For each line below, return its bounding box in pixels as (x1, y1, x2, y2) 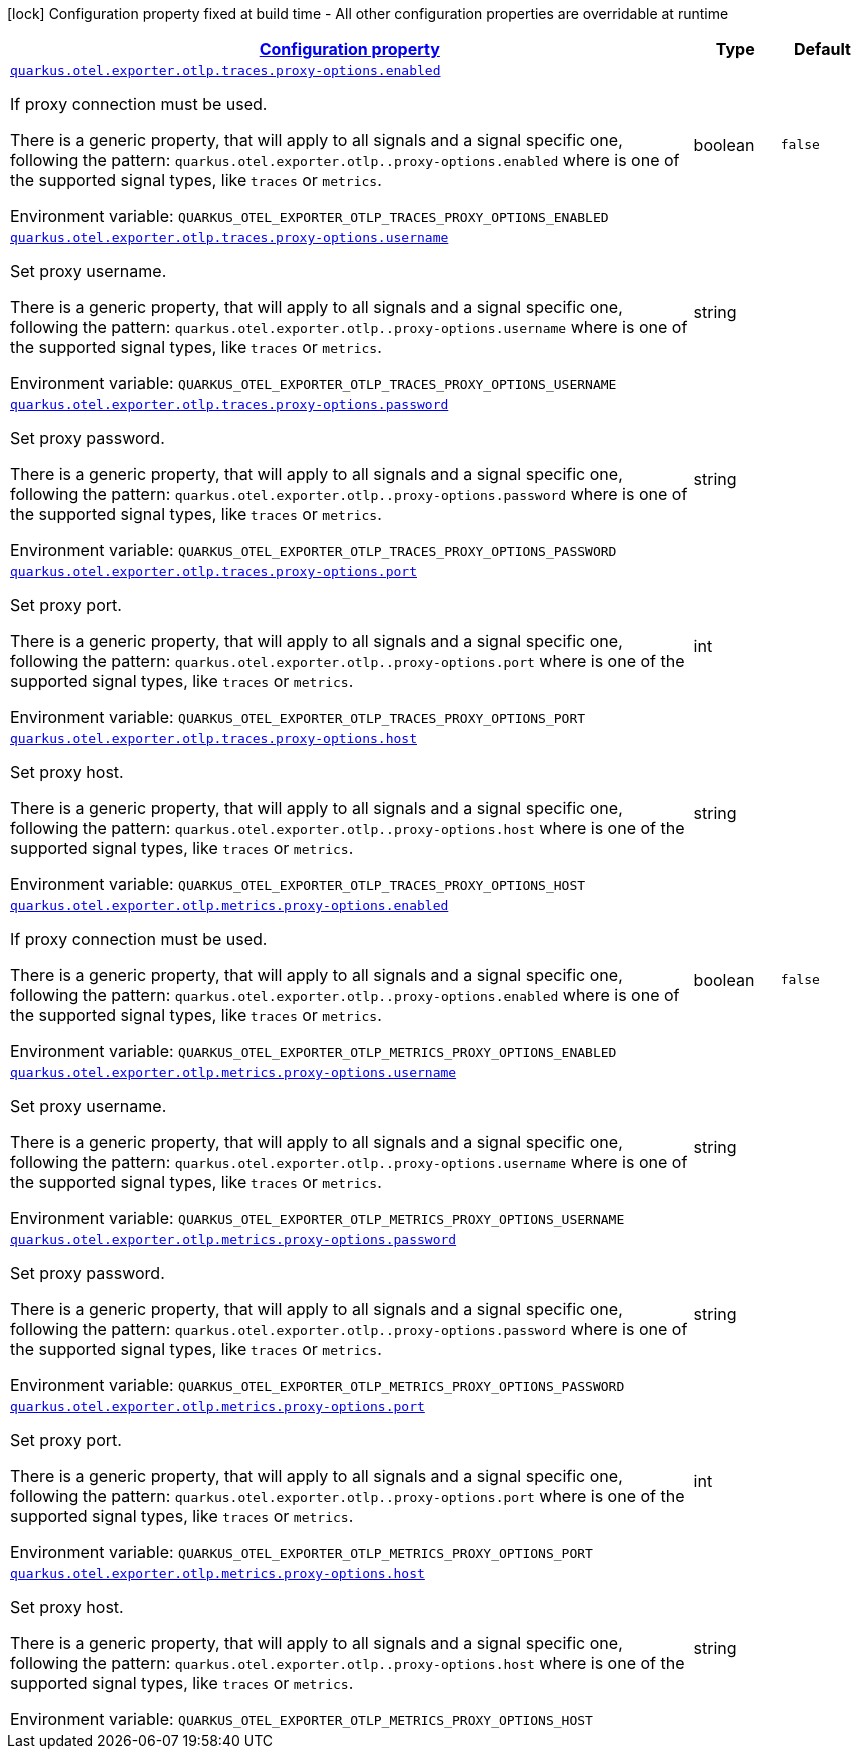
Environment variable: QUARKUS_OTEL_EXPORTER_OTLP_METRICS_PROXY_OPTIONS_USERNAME (10, 1208, 625, 1228)
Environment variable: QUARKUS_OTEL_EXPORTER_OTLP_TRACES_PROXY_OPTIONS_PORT (10, 707, 586, 727)
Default (793, 39, 851, 59)
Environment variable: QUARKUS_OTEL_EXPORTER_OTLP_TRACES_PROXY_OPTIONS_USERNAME (10, 373, 617, 393)
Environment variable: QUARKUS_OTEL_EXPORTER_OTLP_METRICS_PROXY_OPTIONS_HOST (10, 1709, 593, 1729)
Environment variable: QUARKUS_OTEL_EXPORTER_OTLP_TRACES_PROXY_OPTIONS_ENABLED (10, 206, 609, 226)
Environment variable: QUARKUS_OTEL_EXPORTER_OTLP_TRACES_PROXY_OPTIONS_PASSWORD (10, 540, 617, 560)
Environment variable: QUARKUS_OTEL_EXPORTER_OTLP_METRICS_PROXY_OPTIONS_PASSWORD (10, 1375, 625, 1395)
